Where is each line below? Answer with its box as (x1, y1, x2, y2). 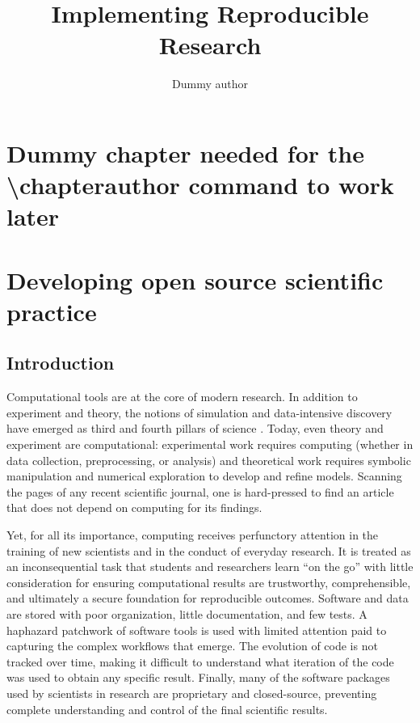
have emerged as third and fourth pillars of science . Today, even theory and (6, 420, 384, 437)
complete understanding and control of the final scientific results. (6, 700, 328, 717)
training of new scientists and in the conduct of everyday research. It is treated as (6, 542, 411, 559)
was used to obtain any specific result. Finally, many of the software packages (6, 669, 390, 686)
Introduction (6, 350, 115, 375)
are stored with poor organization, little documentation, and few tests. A (6, 605, 367, 622)
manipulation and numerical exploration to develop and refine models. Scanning (6, 467, 402, 484)
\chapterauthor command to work (6, 168, 394, 201)
